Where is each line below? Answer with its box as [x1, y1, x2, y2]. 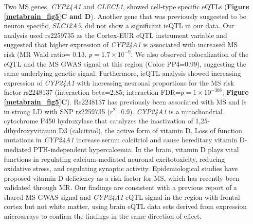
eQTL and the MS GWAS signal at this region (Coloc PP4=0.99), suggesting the [4, 58, 247, 69]
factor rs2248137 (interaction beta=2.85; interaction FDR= [4, 87, 181, 97]
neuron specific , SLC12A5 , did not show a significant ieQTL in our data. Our [4, 20, 235, 31]
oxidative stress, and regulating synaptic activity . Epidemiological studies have [4, 163, 238, 173]
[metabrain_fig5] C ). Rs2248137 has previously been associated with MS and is [4, 96, 247, 106]
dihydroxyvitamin [4, 125, 57, 135]
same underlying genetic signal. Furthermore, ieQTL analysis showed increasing [4, 68, 241, 78]
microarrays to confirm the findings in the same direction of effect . [4, 211, 202, 221]
